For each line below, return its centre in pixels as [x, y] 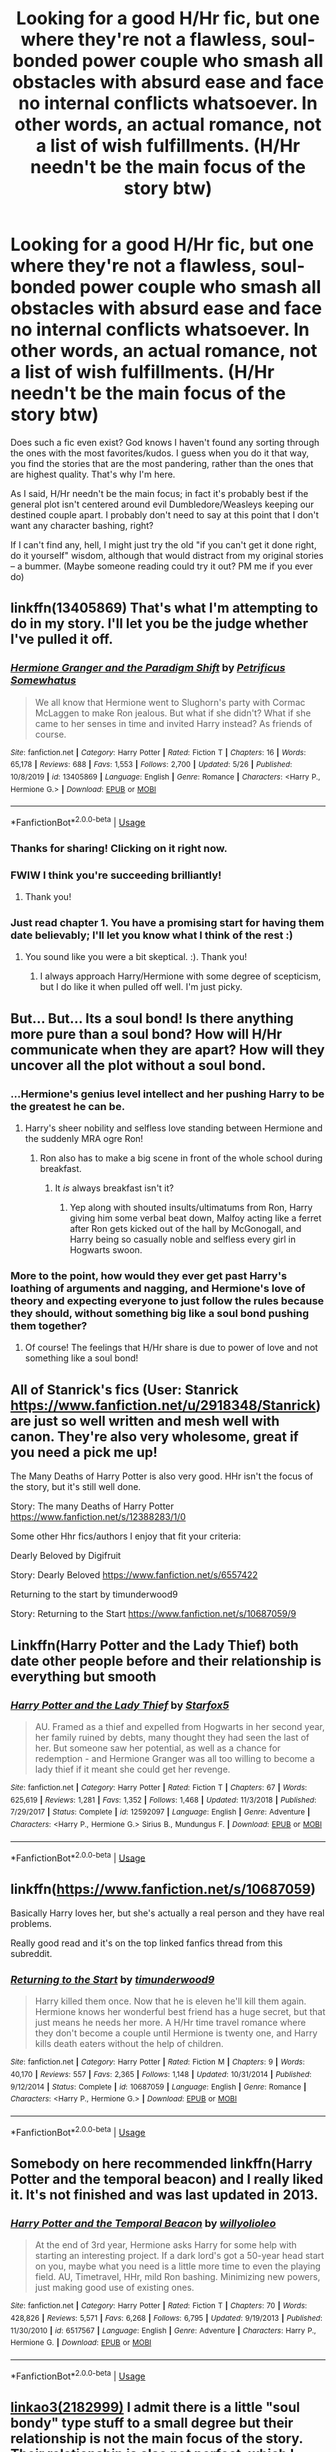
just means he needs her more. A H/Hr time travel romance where [170, 2023]
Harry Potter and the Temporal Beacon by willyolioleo [143, 2223]
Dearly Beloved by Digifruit [66, 1556]
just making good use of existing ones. [114, 2288]
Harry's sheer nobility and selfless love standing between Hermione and [173, 1128]
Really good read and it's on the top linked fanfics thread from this [146, 1943]
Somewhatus [43, 680]
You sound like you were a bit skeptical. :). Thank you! [136, 957]
